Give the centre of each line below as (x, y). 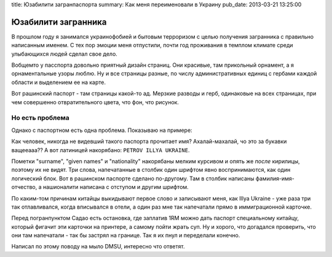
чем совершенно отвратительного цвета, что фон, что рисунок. (95, 102)
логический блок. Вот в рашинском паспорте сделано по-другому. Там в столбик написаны (133, 178)
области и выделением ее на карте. (58, 82)
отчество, (24, 187)
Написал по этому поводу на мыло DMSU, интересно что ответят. (98, 247)
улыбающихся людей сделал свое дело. (65, 54)
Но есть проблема (41, 118)
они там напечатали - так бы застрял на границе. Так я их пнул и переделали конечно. (126, 236)
